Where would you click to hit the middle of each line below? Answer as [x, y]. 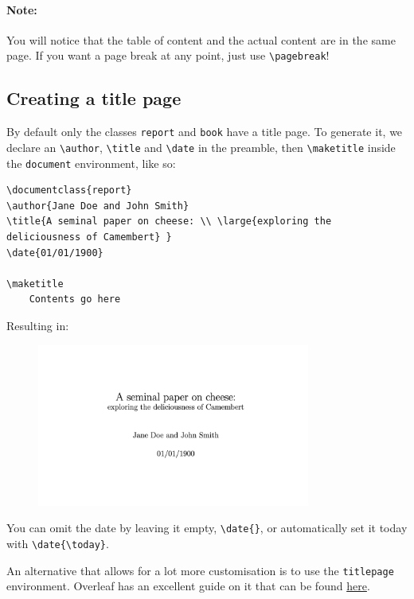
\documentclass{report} [69, 191]
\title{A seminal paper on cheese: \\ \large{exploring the [169, 222]
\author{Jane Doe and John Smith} [98, 206]
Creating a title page [94, 98]
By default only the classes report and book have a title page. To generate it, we [205, 132]
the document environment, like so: [91, 163]
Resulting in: [38, 325]
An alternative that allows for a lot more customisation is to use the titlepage [200, 570]
